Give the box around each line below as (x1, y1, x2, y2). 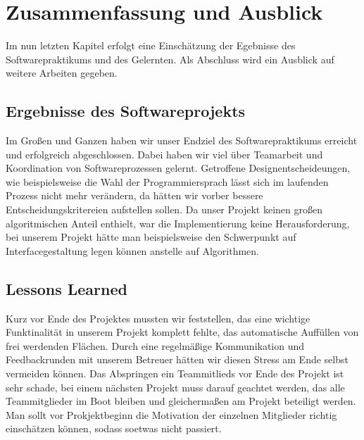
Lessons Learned (6, 277, 127, 299)
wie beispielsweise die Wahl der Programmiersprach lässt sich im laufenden (6, 174, 329, 189)
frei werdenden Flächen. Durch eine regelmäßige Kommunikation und (6, 338, 305, 353)
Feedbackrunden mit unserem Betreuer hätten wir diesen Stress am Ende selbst (6, 352, 349, 367)
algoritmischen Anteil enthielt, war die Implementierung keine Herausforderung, (6, 215, 350, 230)
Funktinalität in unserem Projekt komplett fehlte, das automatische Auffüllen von (6, 325, 359, 339)
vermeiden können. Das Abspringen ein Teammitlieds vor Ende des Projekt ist (6, 366, 344, 381)
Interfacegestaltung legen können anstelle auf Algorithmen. (6, 243, 259, 258)
